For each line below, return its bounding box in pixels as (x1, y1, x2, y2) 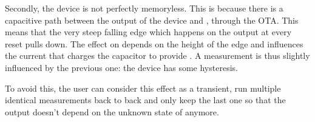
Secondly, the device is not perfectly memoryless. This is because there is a (5, 2, 283, 14)
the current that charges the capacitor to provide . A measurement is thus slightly (5, 49, 310, 62)
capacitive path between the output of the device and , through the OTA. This (5, 13, 299, 26)
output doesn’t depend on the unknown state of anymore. (5, 105, 219, 118)
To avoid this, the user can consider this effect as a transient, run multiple (5, 81, 281, 94)
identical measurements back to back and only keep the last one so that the (5, 93, 286, 106)
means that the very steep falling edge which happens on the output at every (5, 25, 292, 38)
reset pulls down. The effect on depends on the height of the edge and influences (5, 37, 303, 50)
